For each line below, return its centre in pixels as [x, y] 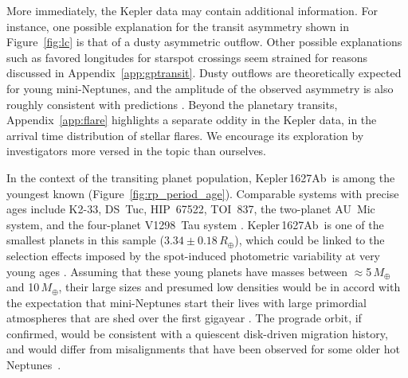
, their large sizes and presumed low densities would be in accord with [229, 287]
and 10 [23, 287]
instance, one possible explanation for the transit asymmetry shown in [178, 26]
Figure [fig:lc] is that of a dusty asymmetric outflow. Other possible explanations [204, 42]
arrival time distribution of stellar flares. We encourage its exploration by [185, 135]
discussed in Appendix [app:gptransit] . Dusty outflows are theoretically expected [204, 73]
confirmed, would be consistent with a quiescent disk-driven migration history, [197, 333]
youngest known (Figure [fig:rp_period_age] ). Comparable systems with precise [203, 193]
